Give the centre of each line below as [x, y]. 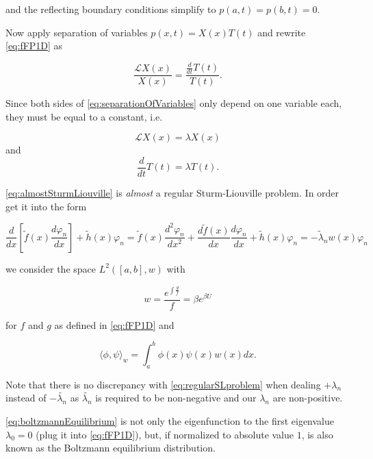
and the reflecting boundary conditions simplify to [111, 9]
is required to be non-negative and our [176, 398]
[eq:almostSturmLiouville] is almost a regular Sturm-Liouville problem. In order [172, 193]
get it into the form [46, 206]
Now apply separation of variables [77, 32]
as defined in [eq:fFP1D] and [114, 324]
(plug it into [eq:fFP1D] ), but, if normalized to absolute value [165, 434]
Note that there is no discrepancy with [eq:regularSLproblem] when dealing [163, 384]
